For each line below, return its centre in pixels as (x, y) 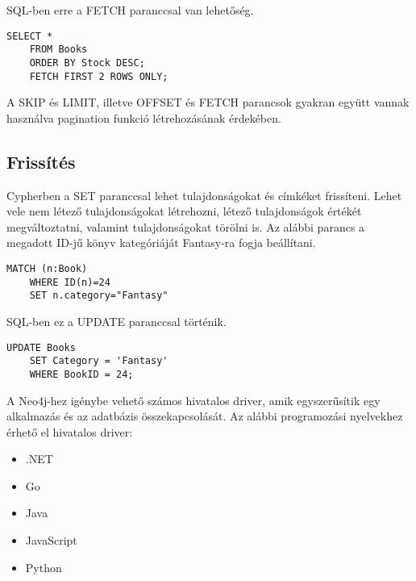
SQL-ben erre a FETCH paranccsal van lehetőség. (130, 10)
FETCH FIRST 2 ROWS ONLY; (99, 76)
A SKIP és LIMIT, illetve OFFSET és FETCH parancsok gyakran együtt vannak (208, 102)
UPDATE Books (41, 347)
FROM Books (58, 50)
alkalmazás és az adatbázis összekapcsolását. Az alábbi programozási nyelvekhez (205, 416)
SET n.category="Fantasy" (99, 296)
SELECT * (30, 36)
